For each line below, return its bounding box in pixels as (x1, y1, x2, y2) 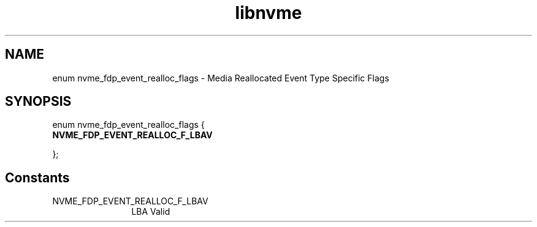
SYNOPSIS (5, 94, 72, 110)
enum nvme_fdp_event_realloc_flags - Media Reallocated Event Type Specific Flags (52, 72, 389, 83)
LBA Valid (131, 206, 170, 217)
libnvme (235, 2, 302, 23)
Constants (5, 169, 70, 185)
